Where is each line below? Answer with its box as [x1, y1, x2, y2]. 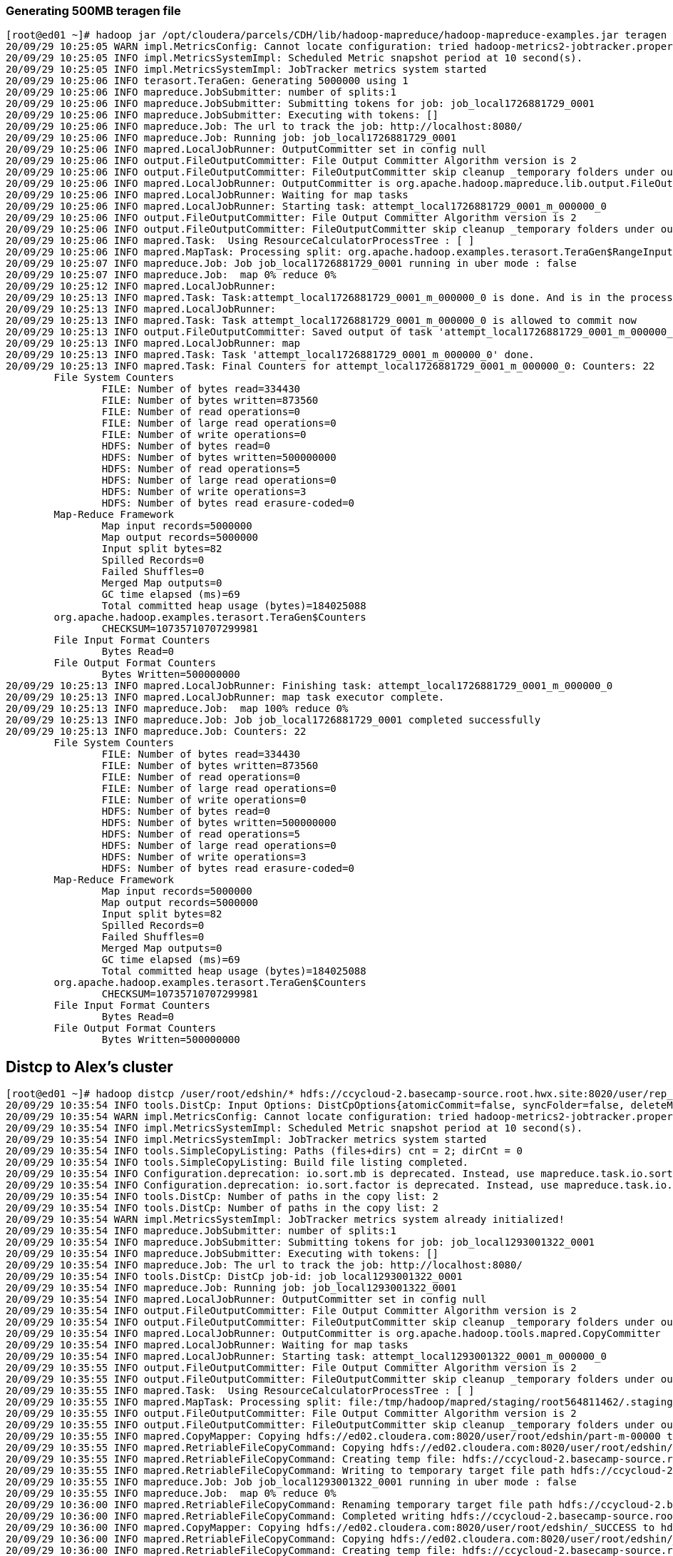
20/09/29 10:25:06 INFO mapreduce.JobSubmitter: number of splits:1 [6, 86, 396, 98]
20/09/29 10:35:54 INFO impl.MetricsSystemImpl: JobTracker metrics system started [6, 1134, 487, 1146]
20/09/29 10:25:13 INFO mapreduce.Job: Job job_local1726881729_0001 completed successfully [6, 714, 541, 726]
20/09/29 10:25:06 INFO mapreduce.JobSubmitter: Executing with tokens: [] [6, 109, 438, 121]
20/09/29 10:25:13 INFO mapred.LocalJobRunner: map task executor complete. [6, 691, 445, 703]
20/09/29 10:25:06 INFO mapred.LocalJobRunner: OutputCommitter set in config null [6, 143, 487, 156]
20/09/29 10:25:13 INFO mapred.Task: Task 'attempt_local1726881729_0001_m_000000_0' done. [6, 349, 535, 361]
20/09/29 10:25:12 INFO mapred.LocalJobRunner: [6, 280, 277, 293]
